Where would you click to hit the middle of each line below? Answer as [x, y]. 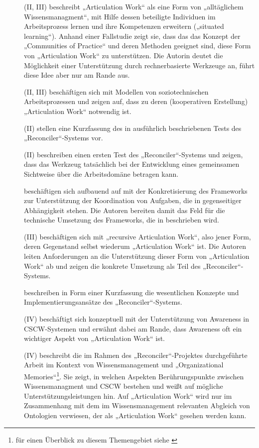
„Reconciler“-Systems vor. [64, 138]
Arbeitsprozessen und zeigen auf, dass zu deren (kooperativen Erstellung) [136, 101]
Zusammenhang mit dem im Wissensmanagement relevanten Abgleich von [137, 405]
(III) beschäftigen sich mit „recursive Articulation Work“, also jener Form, [137, 236]
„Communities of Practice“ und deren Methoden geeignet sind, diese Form [137, 46]
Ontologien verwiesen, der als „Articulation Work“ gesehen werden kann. [135, 415]
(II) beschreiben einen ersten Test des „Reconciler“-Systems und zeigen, [133, 154]
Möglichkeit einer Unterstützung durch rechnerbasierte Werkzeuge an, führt [139, 65]
